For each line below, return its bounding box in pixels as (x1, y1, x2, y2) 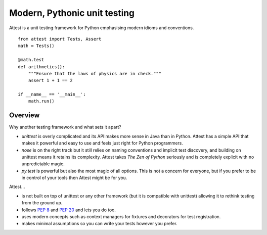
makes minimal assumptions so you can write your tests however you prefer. (21, 221, 178, 227)
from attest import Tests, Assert (18, 36, 101, 42)
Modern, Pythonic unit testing (9, 7, 134, 18)
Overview (9, 111, 40, 120)
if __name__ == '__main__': (18, 92, 86, 97)
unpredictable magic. (21, 161, 65, 167)
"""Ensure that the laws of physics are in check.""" (28, 71, 162, 76)
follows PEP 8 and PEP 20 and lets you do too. (21, 207, 116, 213)
